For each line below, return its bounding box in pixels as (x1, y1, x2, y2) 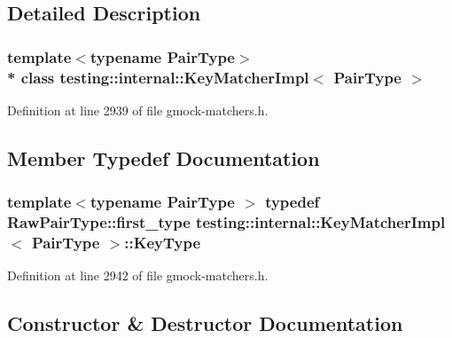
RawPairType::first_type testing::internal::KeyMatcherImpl (7, 211, 446, 233)
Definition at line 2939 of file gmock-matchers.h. (7, 100, 269, 119)
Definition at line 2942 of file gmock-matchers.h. (7, 266, 269, 285)
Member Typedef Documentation (7, 144, 320, 171)
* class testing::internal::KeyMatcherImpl (7, 66, 309, 88)
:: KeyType (124, 232, 201, 254)
